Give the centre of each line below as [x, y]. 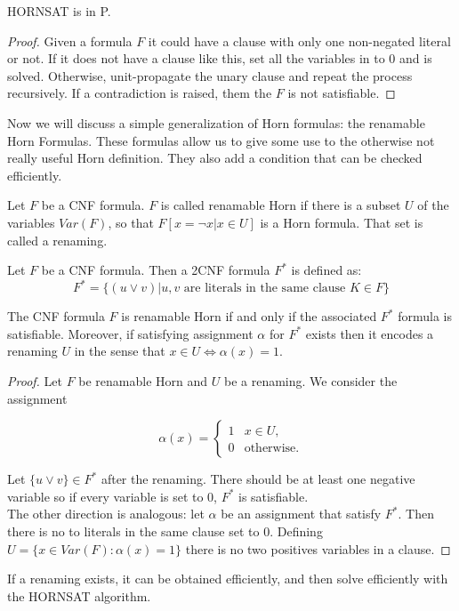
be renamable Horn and [143, 381]
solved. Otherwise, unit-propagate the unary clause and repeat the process [210, 75]
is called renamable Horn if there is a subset [281, 205]
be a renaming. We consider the [310, 381]
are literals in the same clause [265, 289]
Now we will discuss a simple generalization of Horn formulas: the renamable [216, 122]
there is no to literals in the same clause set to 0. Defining [165, 531]
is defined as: [326, 270]
